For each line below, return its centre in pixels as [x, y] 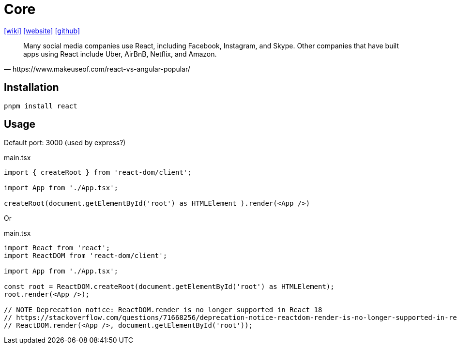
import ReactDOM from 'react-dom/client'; [86, 256]
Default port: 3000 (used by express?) [65, 143]
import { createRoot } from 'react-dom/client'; [98, 173]
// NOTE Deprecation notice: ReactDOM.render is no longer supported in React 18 [163, 310]
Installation [31, 88]
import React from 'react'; [57, 248]
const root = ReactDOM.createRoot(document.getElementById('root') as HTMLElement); [169, 287]
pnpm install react [41, 106]
